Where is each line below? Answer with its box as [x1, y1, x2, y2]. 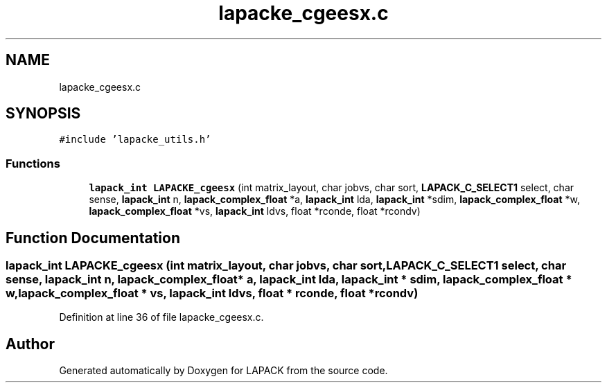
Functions [6, 156, 60, 170]
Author [6, 335, 55, 353]
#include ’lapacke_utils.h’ [59, 134, 211, 145]
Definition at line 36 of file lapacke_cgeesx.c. [59, 311, 264, 324]
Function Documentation [6, 229, 180, 247]
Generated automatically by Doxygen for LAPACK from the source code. [59, 364, 388, 377]
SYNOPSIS [6, 105, 81, 123]
